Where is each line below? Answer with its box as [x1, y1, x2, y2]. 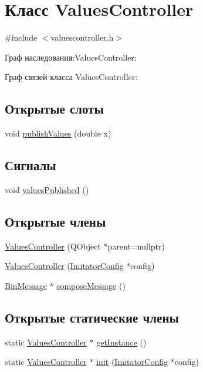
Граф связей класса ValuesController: [5, 71, 138, 83]
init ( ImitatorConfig [96, 356, 168, 368]
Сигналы [5, 156, 56, 174]
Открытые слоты [5, 99, 104, 118]
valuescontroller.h [50, 31, 114, 44]
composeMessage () [56, 279, 126, 291]
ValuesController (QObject [5, 240, 101, 252]
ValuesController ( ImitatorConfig [5, 260, 124, 272]
